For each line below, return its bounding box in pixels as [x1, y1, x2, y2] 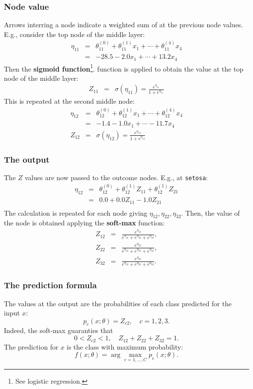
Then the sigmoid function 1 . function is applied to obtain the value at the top [4, 62, 244, 74]
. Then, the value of [181, 207, 240, 218]
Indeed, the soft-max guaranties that [4, 325, 113, 335]
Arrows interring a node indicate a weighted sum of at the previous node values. [4, 19, 243, 30]
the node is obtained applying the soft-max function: [4, 218, 165, 228]
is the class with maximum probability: [67, 341, 183, 352]
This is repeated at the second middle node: [4, 96, 135, 106]
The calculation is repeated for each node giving [4, 207, 147, 218]
